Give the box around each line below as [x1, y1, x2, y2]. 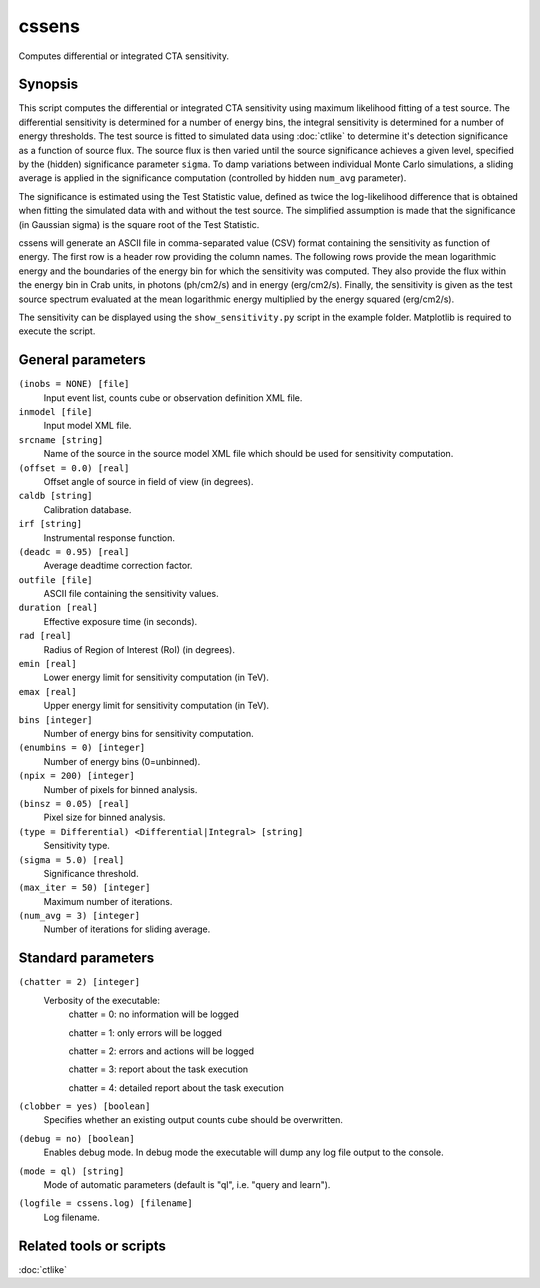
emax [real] [18, 686, 77, 697]
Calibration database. [43, 503, 132, 515]
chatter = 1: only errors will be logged [68, 1026, 222, 1039]
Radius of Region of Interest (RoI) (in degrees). [43, 643, 235, 655]
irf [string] [18, 518, 83, 530]
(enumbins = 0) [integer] [18, 742, 146, 754]
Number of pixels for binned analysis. [43, 783, 198, 795]
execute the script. [18, 325, 96, 337]
